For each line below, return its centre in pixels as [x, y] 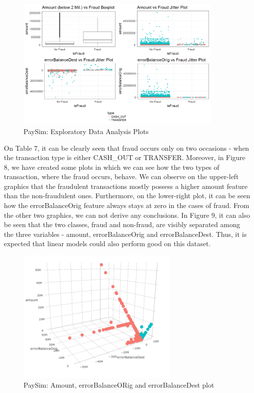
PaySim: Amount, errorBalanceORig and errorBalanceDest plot [119, 384]
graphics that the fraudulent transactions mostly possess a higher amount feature [126, 186]
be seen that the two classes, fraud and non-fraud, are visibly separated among [122, 224]
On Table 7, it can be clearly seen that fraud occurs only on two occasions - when [127, 148]
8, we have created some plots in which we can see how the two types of [112, 167]
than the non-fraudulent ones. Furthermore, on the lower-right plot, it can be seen [127, 196]
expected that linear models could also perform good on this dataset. [107, 243]
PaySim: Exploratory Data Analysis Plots [86, 131]
